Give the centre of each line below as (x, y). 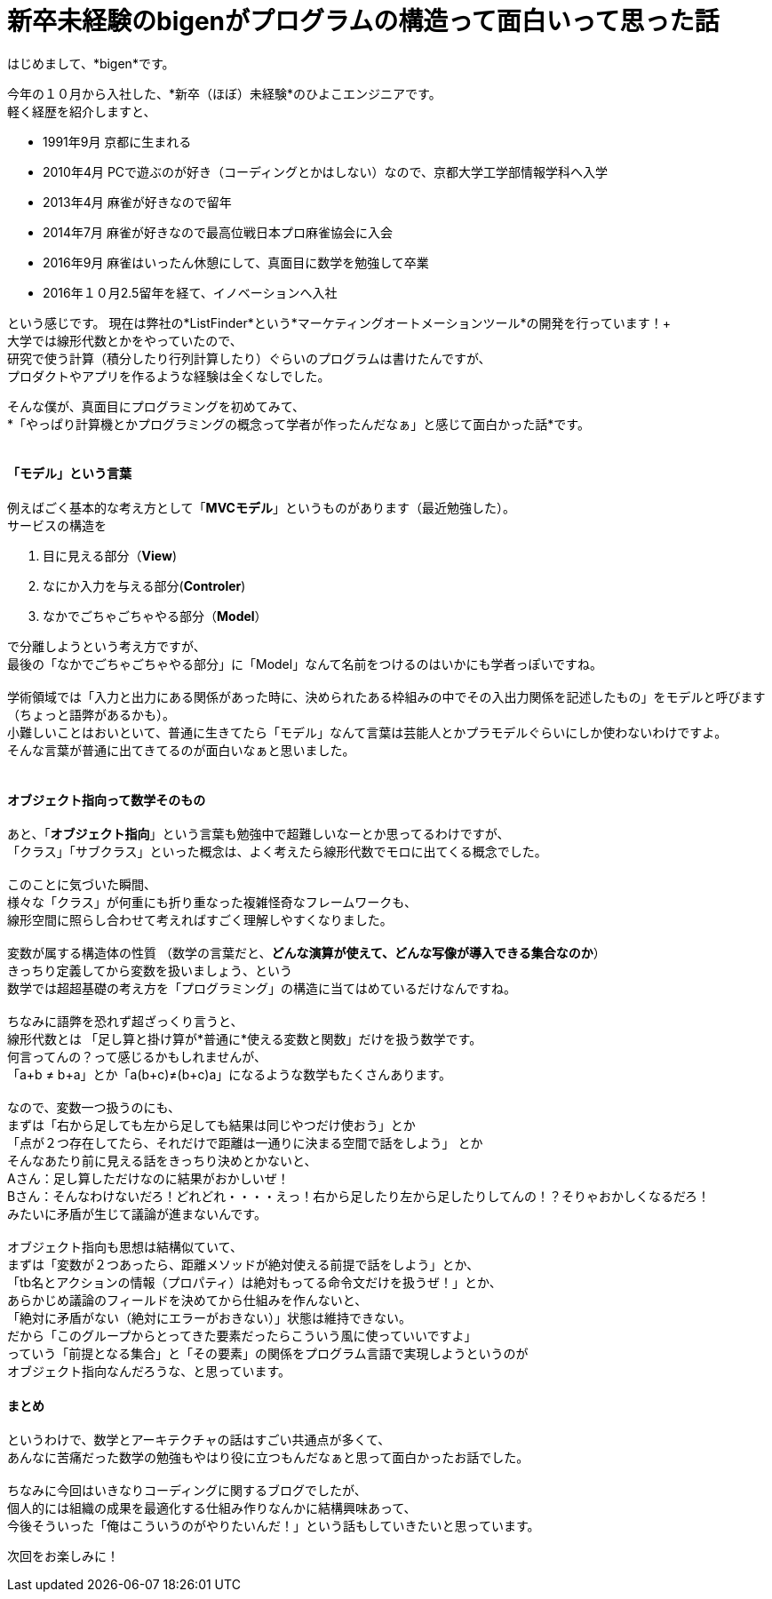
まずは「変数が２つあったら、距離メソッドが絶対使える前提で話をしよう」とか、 (243, 1265)
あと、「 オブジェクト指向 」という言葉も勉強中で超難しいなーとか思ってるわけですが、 (259, 834)
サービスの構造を (57, 525)
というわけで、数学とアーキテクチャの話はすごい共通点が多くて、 (199, 1440)
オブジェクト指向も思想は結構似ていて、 (125, 1247)
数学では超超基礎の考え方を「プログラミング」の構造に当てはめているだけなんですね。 (262, 989)
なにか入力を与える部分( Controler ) (144, 585)
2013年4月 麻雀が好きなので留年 (137, 202)
